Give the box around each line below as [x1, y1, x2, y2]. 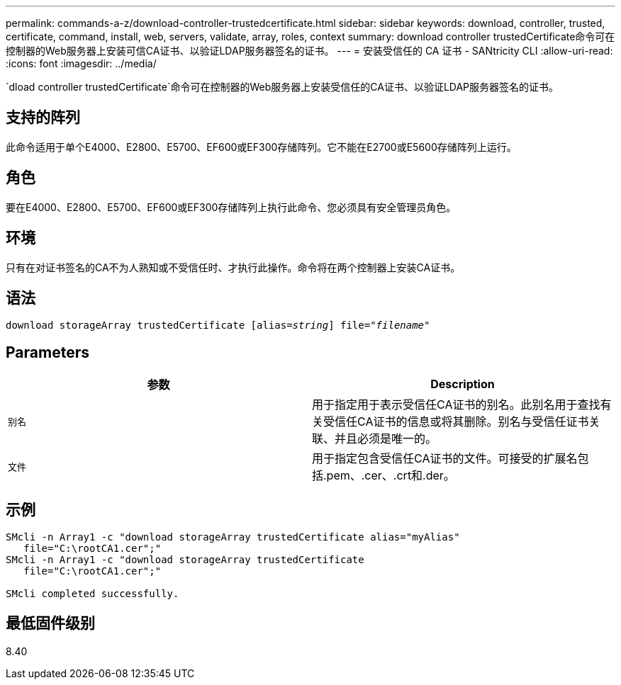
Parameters [6, 343, 89, 361]
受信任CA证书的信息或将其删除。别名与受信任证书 [323, 414, 589, 429]
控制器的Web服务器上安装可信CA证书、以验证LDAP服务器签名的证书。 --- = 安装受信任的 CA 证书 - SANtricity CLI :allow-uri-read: [6, 45, 613, 57]
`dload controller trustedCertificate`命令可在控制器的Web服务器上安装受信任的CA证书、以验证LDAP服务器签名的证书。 [6, 81, 559, 93]
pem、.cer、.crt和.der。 [326, 468, 455, 483]
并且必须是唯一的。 [335, 431, 437, 446]
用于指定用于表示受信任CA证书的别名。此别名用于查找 [312, 397, 600, 412]
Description [430, 377, 495, 392]
